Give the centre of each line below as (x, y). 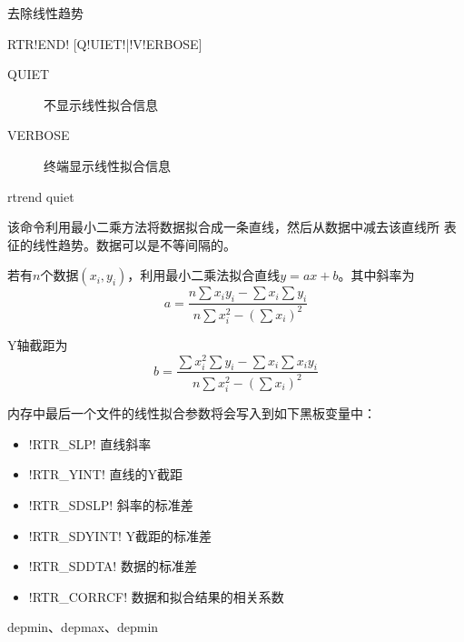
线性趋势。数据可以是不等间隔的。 (134, 244)
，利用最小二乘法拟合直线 (204, 275)
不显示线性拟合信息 (101, 104)
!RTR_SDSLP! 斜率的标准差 (111, 504)
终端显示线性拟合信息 (107, 165)
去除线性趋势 (45, 13)
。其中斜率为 (376, 275)
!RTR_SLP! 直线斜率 (90, 443)
